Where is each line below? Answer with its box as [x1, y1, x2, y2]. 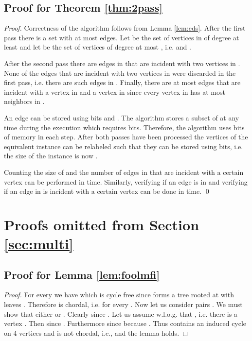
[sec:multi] [4, 234, 73, 254]
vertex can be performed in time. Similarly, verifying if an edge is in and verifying [4, 176, 248, 187]
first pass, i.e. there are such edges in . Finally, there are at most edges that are [4, 77, 241, 87]
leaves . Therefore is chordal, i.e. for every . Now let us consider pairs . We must [4, 299, 243, 309]
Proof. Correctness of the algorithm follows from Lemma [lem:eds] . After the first [4, 23, 246, 33]
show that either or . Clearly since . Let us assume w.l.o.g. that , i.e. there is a [4, 308, 237, 319]
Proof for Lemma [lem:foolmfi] [4, 267, 160, 282]
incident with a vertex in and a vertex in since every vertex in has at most [4, 86, 225, 97]
